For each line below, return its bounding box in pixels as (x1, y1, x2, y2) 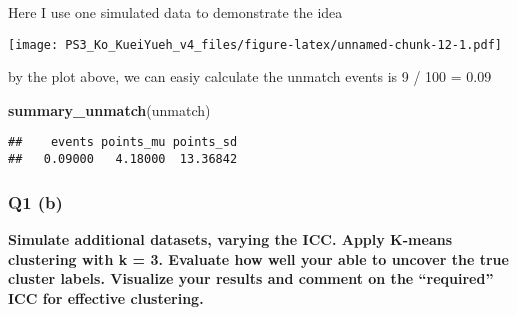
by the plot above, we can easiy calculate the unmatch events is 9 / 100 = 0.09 (8, 66, 492, 87)
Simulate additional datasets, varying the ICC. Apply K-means (8, 228, 453, 249)
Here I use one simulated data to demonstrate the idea (8, 2, 343, 22)
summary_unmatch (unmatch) (8, 99, 211, 120)
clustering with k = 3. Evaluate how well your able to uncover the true (8, 248, 509, 269)
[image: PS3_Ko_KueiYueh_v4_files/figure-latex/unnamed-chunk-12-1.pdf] (8, 37, 502, 52)
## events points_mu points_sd (8, 135, 238, 150)
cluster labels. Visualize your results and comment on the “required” (8, 268, 494, 289)
